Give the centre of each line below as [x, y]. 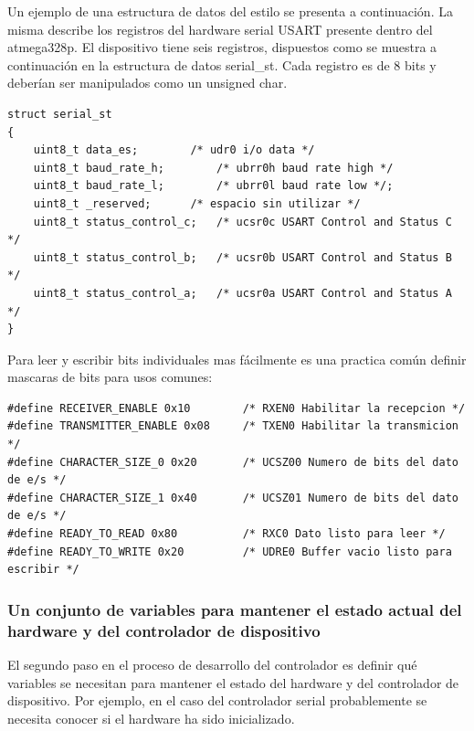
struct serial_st [60, 114]
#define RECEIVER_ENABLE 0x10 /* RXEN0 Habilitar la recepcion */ [237, 408]
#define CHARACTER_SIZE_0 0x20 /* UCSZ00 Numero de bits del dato [233, 462]
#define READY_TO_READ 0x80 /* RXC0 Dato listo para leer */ [226, 534]
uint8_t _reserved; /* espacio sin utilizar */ [197, 203]
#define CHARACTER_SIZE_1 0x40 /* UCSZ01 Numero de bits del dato [233, 498]
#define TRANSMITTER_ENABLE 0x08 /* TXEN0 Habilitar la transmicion [233, 426]
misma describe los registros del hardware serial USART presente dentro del [220, 29]
